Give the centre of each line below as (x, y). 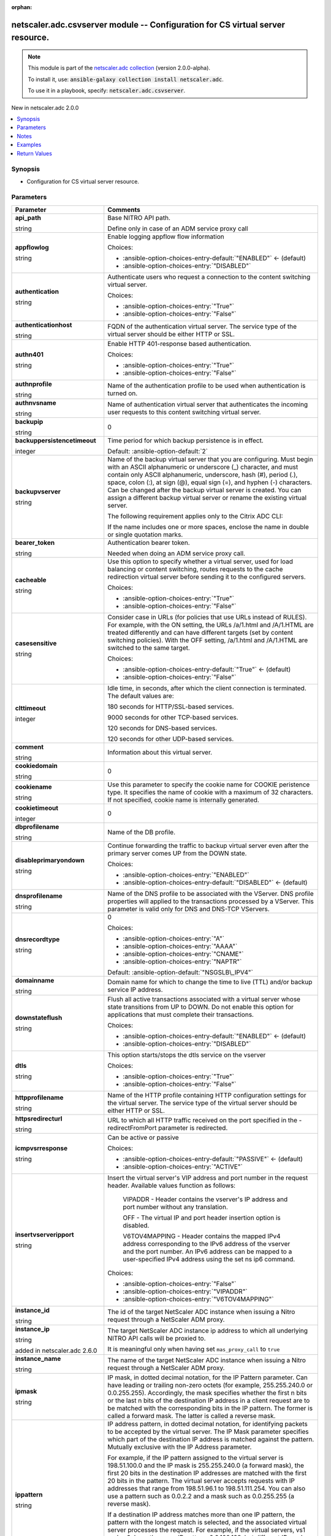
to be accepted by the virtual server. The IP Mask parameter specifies (208, 1432)
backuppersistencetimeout (55, 441)
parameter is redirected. (193, 1127)
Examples (29, 145)
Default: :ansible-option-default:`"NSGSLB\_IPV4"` (181, 972)
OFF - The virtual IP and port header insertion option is (202, 1218)
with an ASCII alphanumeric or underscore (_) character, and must (203, 467)
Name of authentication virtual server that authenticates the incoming (208, 404)
